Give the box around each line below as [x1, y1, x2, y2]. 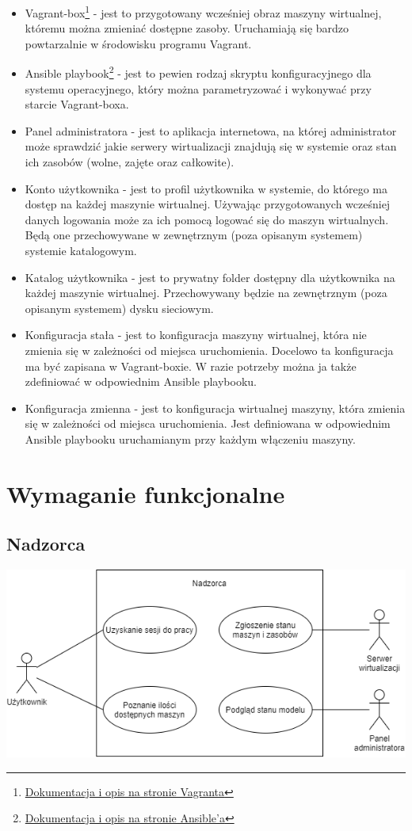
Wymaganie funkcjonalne [6, 477, 285, 509]
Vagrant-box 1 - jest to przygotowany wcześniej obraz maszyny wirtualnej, [25, 2, 382, 21]
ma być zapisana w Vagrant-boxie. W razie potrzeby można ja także [25, 357, 357, 374]
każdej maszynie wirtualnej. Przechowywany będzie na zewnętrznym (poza [25, 284, 387, 301]
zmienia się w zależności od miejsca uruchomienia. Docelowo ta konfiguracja [25, 342, 394, 358]
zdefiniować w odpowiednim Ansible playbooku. [25, 373, 257, 390]
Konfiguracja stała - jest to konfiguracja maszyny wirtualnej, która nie [25, 326, 367, 343]
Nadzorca [6, 532, 86, 556]
